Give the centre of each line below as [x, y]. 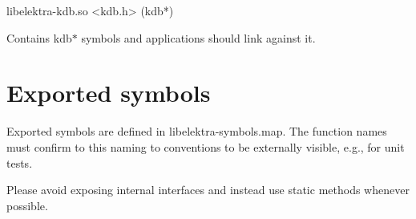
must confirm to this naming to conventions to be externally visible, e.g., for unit [206, 146]
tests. [20, 162]
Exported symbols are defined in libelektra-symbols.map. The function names [197, 131]
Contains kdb [39, 37]
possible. [27, 205]
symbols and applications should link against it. [198, 37]
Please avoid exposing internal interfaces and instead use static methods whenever [208, 190]
